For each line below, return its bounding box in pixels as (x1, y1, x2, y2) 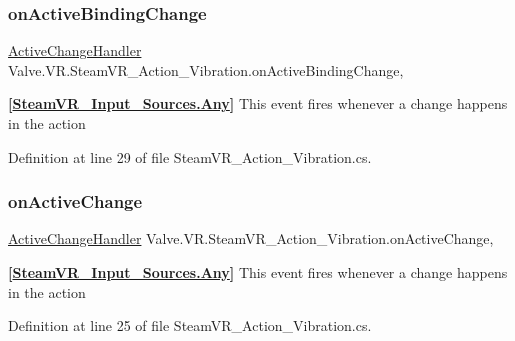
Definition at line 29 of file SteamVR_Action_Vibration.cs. (8, 146, 372, 167)
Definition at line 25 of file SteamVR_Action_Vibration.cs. (8, 315, 372, 336)
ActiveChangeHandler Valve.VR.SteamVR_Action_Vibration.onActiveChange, (8, 228, 494, 249)
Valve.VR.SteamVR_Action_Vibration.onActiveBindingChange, (8, 59, 404, 80)
